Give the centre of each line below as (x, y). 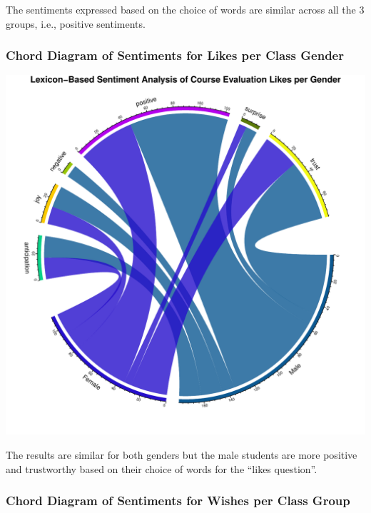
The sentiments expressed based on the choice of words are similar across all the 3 (185, 9)
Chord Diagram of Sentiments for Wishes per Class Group (178, 501)
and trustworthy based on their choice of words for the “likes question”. (162, 468)
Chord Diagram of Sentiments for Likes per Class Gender (175, 55)
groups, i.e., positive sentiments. (76, 23)
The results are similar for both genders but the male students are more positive (182, 454)
